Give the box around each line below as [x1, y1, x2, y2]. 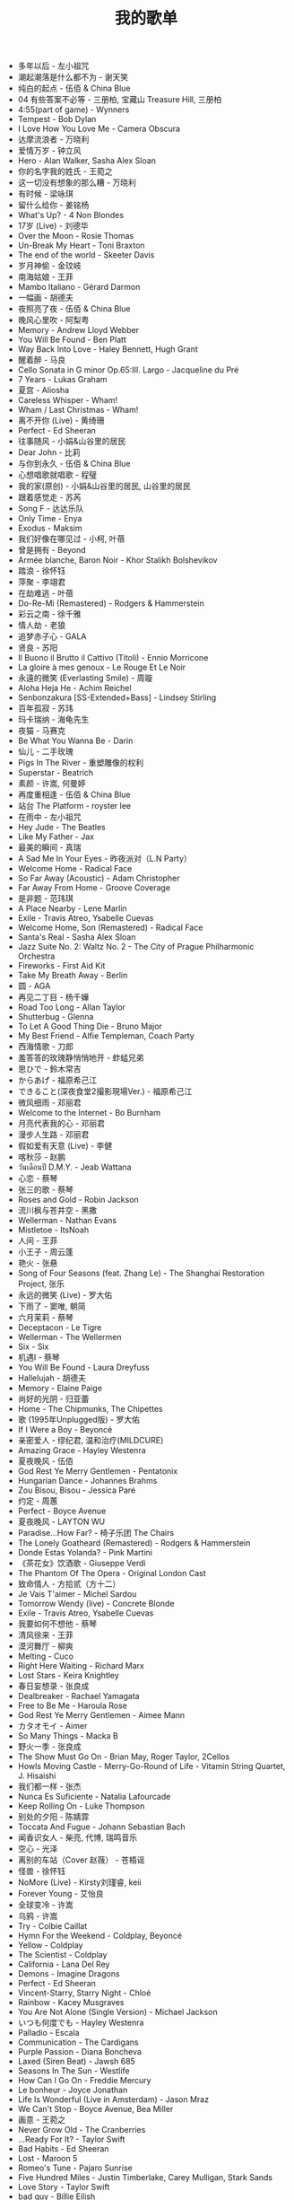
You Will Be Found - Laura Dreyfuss [17, 1362, 151, 1373]
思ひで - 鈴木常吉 [17, 1064, 82, 1074]
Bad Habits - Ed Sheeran [17, 2143, 109, 2154]
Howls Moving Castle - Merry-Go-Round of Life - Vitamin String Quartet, [17, 1761, 286, 1772]
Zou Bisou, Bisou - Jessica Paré [17, 1485, 136, 1495]
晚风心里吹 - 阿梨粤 [17, 315, 90, 326]
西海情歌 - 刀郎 [17, 1041, 74, 1052]
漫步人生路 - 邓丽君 [17, 1129, 90, 1140]
